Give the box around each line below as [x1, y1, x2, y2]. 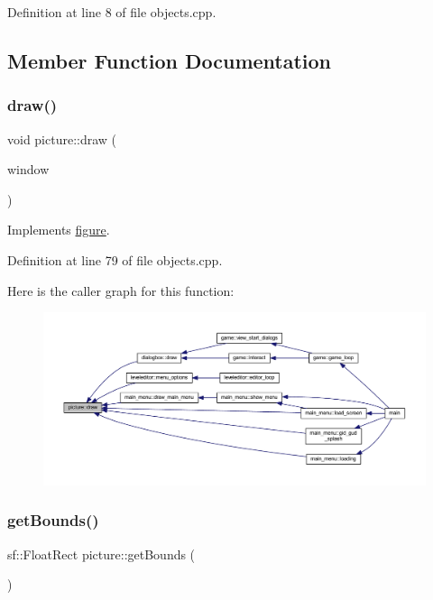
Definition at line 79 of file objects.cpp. [7, 250, 223, 269]
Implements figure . [7, 220, 110, 239]
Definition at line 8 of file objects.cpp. [7, 3, 216, 21]
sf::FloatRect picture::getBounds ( [7, 544, 196, 563]
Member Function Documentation [7, 46, 332, 74]
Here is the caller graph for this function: [7, 281, 235, 300]
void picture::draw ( [7, 129, 117, 148]
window [7, 160, 50, 179]
